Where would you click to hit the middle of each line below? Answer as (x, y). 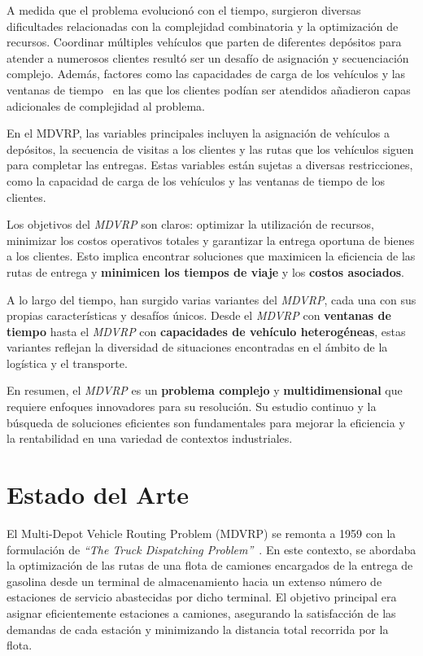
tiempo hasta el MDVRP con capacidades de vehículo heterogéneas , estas (206, 331)
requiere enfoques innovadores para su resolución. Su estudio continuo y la (192, 407)
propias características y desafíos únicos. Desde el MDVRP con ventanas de (199, 315)
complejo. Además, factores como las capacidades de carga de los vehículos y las (206, 74)
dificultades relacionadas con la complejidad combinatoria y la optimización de (203, 26)
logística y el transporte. (67, 363)
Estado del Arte (98, 494)
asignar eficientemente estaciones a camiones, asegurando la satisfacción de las (201, 612)
